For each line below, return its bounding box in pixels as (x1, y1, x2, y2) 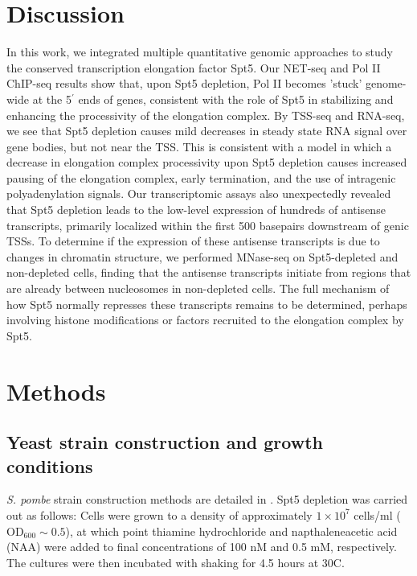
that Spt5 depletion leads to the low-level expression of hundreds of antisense (6, 201, 386, 218)
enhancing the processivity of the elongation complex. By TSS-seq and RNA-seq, (6, 106, 405, 123)
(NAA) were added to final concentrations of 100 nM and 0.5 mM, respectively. (6, 538, 397, 555)
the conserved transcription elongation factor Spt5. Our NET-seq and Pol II (6, 59, 381, 76)
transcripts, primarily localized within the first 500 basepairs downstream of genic (6, 216, 409, 233)
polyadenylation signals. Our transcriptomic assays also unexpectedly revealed (6, 185, 391, 202)
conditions (6, 453, 93, 478)
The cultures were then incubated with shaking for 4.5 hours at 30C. (6, 553, 345, 570)
